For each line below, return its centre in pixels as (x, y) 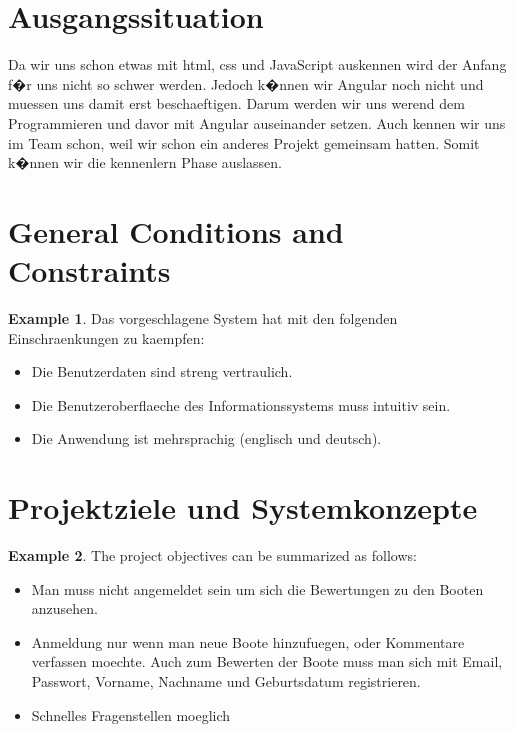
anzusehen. (64, 608)
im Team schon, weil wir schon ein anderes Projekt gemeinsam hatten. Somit (244, 142)
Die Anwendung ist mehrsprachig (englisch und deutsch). (206, 438)
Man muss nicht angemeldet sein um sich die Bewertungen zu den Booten (257, 588)
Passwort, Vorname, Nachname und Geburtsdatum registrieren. (226, 681)
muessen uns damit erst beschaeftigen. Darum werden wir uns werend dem (236, 103)
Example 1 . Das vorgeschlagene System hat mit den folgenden (203, 318)
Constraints (89, 270)
